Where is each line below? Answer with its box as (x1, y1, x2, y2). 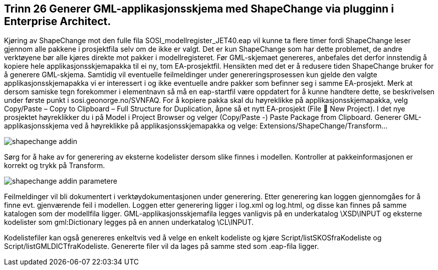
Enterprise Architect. (4, 15, 111, 28)
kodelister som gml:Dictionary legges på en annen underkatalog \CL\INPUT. (4, 218, 254, 227)
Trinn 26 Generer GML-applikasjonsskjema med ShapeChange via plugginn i (4, 3, 394, 15)
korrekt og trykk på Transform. (4, 161, 105, 170)
